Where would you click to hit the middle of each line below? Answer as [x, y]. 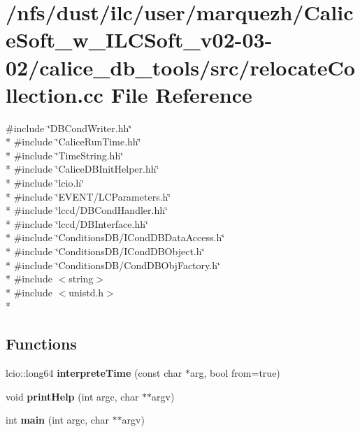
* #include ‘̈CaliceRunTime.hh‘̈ [73, 142]
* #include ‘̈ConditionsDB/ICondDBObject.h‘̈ [105, 251]
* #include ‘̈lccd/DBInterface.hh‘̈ [77, 223]
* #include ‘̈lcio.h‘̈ [45, 183]
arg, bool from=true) [235, 373]
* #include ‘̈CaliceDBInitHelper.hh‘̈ [82, 169]
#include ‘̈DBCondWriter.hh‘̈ [69, 128]
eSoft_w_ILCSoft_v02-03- [139, 39]
